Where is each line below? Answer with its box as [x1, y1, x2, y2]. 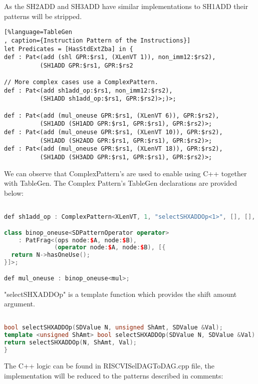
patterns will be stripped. [4, 11, 82, 21]
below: [4, 187, 24, 198]
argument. [4, 298, 35, 309]
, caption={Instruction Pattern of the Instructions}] [4, 37, 191, 44]
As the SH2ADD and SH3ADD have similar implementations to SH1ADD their [4, 1, 248, 11]
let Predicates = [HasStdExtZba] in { [4, 45, 133, 53]
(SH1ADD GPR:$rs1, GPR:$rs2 [40, 62, 133, 69]
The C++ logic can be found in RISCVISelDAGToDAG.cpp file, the [4, 360, 215, 370]
